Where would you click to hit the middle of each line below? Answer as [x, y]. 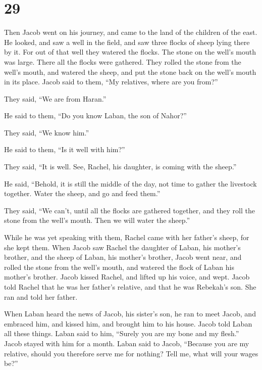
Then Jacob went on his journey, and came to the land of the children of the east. [131, 32]
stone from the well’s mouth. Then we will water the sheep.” [97, 220]
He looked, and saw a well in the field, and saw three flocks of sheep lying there [127, 42]
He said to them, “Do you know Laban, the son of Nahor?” [95, 115]
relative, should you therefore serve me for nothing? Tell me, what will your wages [131, 353]
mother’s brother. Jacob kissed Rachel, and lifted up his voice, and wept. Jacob [127, 277]
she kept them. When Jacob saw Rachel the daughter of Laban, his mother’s [122, 247]
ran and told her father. [41, 296]
